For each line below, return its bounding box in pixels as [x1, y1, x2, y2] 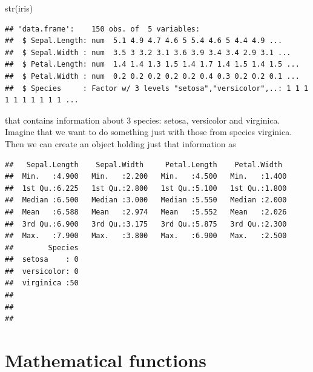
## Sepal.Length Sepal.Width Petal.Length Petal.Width [5, 160, 283, 169]
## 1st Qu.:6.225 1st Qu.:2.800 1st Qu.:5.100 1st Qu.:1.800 [5, 184, 287, 193]
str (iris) [5, 2, 33, 14]
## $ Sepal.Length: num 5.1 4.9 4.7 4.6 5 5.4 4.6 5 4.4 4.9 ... [5, 36, 283, 45]
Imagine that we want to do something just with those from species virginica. [5, 125, 292, 138]
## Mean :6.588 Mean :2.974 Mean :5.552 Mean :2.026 [5, 207, 287, 216]
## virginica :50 [5, 279, 79, 288]
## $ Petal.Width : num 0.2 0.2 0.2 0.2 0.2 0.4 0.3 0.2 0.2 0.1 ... [5, 71, 300, 81]
